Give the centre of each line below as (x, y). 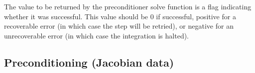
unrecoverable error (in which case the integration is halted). (96, 35)
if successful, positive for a (196, 16)
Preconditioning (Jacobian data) (89, 62)
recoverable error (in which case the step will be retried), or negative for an (119, 26)
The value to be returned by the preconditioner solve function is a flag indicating (128, 6)
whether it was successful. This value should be (76, 16)
